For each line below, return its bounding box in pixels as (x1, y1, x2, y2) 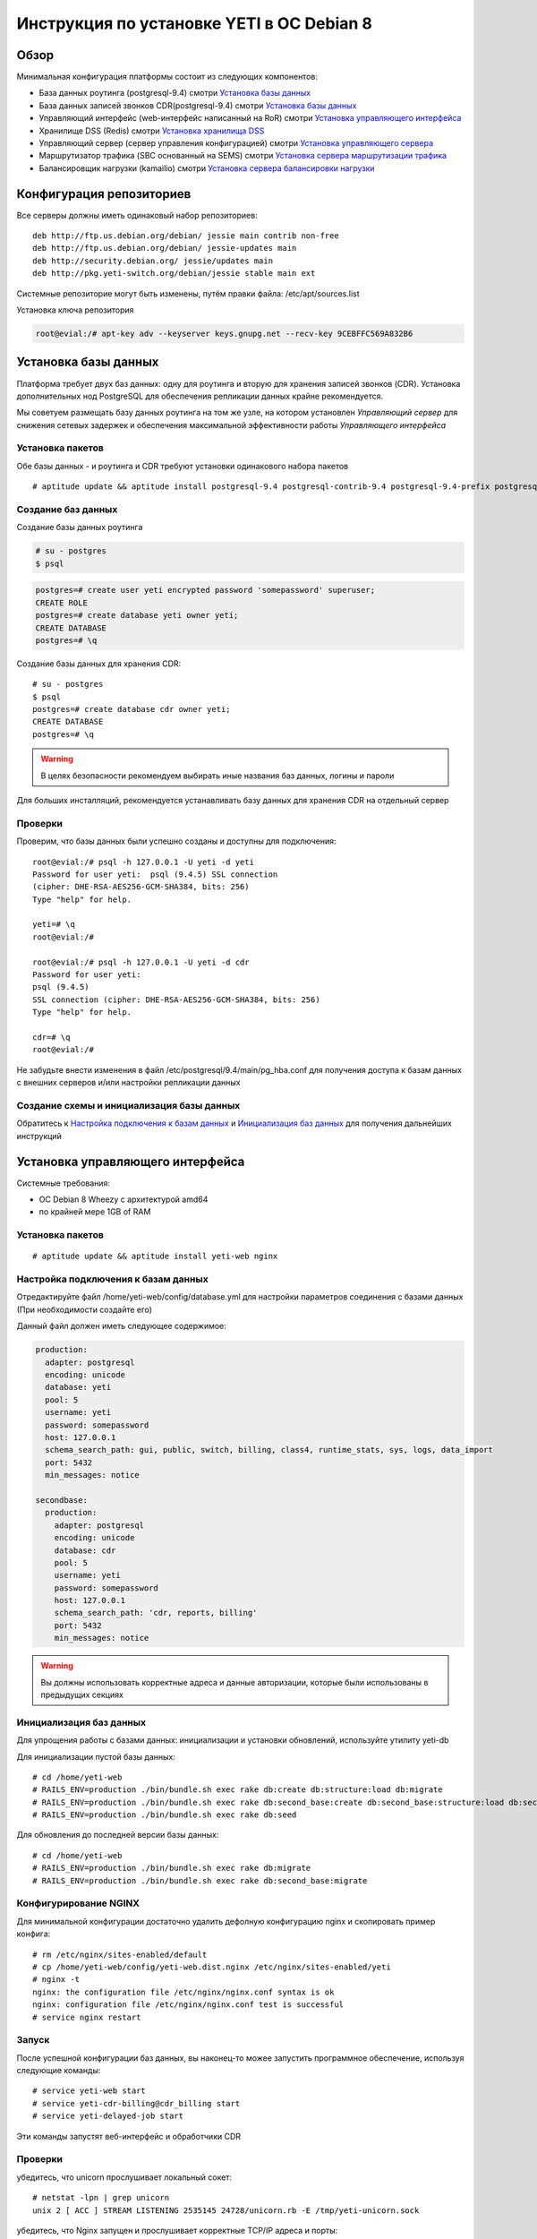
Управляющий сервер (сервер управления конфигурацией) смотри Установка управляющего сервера (38, 138, 434, 149)
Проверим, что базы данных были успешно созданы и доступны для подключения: (16, 836, 337, 846)
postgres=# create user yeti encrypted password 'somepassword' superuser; (35, 585, 376, 596)
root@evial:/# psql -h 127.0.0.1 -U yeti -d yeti (32, 856, 255, 867)
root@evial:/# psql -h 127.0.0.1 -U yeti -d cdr (32, 957, 250, 967)
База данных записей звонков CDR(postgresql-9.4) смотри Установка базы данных (38, 99, 357, 111)
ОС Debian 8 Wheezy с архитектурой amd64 (38, 1194, 209, 1205)
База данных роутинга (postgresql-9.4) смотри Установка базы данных (38, 88, 311, 99)
